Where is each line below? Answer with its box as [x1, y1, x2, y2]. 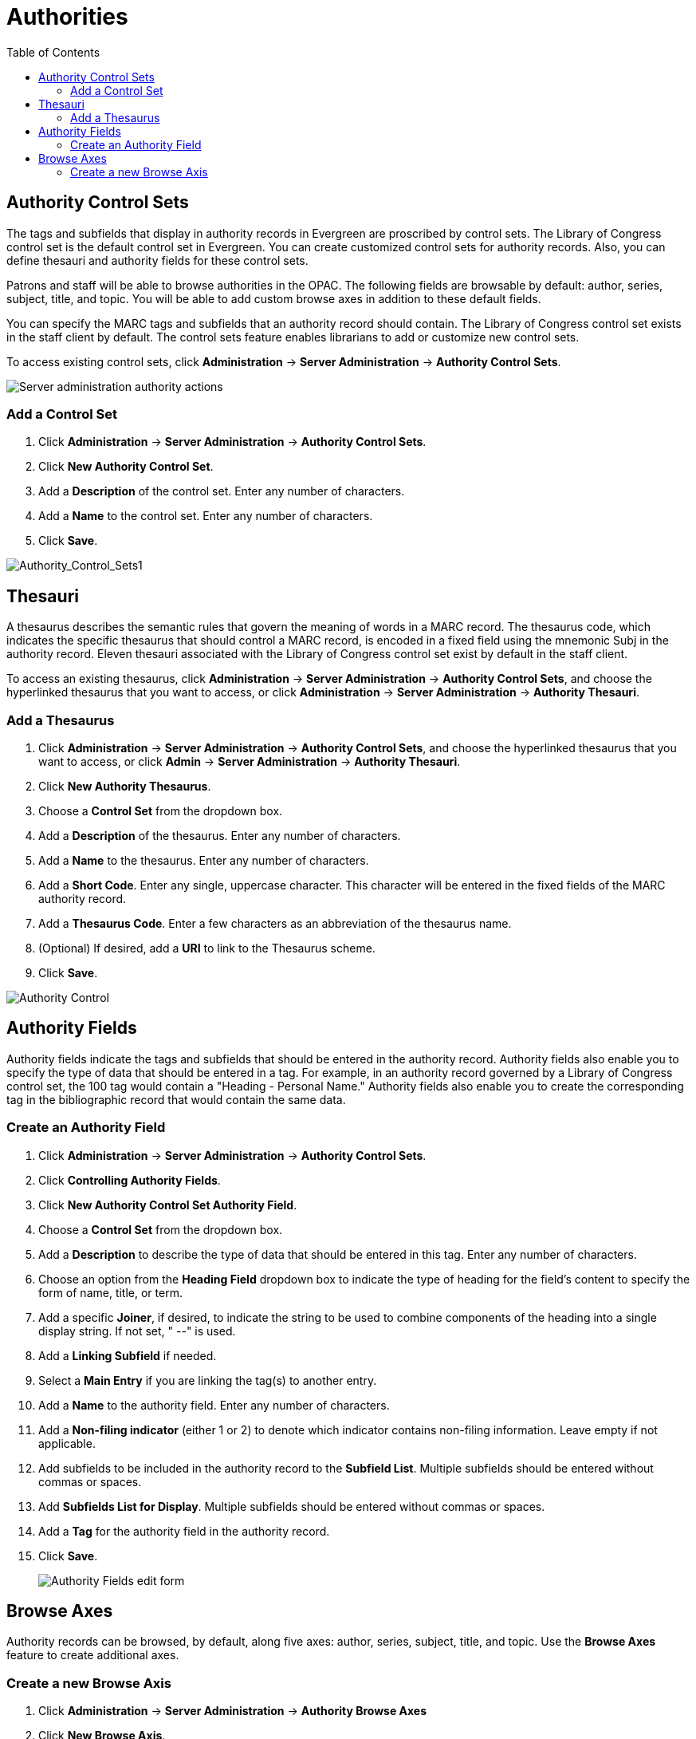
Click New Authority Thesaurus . [38, 779, 211, 793]
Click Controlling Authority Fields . [38, 1173, 221, 1187]
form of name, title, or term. [38, 1285, 183, 1299]
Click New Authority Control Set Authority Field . [38, 1197, 297, 1212]
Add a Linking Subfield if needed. [38, 1348, 217, 1362]
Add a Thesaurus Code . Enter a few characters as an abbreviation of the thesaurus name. [38, 916, 512, 930]
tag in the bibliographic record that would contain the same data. [6, 1092, 346, 1106]
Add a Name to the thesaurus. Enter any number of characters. [38, 853, 369, 867]
